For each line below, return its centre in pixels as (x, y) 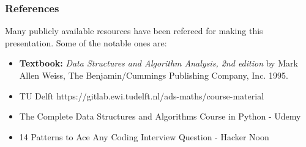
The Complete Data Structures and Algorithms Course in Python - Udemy (160, 116)
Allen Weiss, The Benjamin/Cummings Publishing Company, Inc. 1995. (154, 75)
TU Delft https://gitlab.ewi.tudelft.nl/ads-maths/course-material (142, 95)
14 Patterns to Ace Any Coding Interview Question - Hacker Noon (144, 136)
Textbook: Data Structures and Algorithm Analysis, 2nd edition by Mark (159, 63)
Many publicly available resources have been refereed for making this (134, 31)
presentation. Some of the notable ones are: (86, 42)
